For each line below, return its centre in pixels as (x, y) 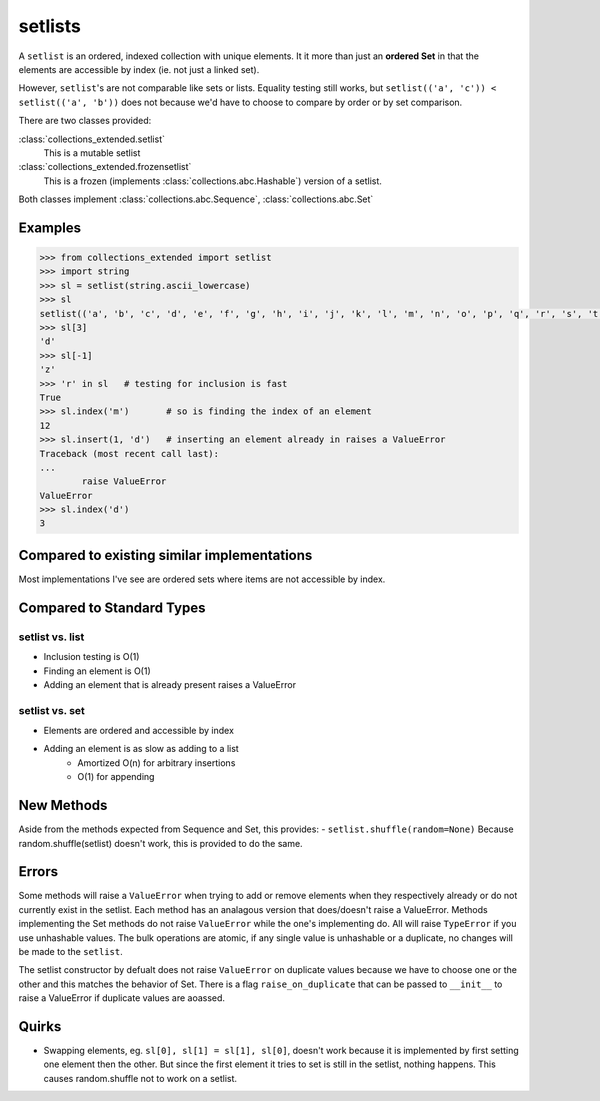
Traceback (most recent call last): (129, 453)
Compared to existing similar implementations (165, 555)
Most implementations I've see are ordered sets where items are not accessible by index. (202, 579)
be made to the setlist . (71, 951)
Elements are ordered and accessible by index (139, 731)
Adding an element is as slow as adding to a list (141, 749)
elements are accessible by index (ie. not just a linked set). (139, 69)
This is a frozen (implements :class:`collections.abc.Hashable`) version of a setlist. (212, 181)
